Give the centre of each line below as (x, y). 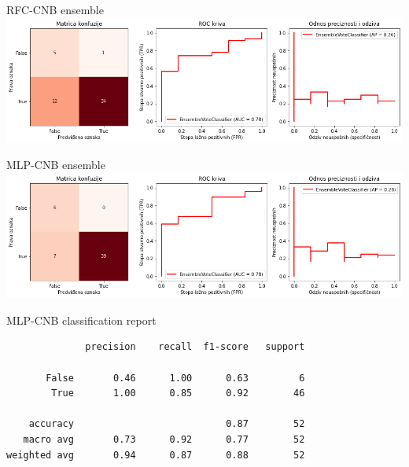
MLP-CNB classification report (81, 320)
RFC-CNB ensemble (55, 9)
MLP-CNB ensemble (56, 165)
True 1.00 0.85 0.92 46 (178, 393)
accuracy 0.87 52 (167, 424)
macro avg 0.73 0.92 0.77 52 (164, 439)
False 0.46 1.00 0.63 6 (175, 378)
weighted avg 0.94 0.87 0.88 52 (156, 455)
